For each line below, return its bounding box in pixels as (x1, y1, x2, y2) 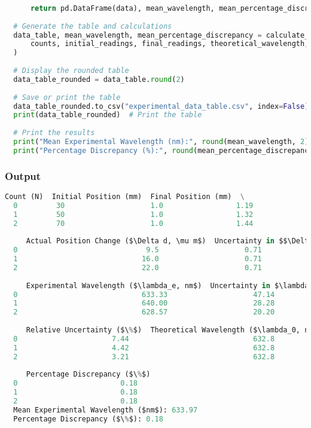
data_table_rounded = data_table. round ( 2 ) (13, 75, 185, 84)
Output (5, 168, 41, 183)
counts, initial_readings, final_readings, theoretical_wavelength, (30, 39, 309, 48)
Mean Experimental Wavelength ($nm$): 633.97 (13, 405, 198, 414)
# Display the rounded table (13, 66, 129, 75)
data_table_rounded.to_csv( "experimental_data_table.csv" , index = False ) (13, 102, 309, 111)
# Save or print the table (13, 93, 121, 102)
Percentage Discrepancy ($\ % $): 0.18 (13, 414, 163, 423)
